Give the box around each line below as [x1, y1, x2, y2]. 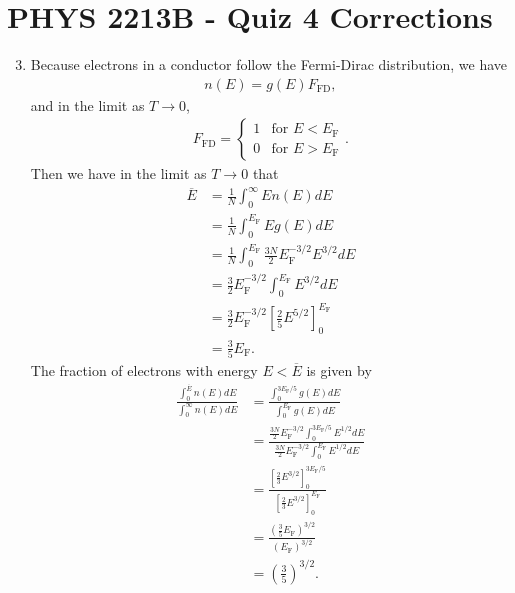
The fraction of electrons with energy [30, 360, 258, 381]
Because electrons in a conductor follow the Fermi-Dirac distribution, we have [30, 54, 508, 75]
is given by [306, 360, 372, 381]
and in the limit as [30, 94, 145, 115]
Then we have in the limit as [30, 163, 207, 184]
